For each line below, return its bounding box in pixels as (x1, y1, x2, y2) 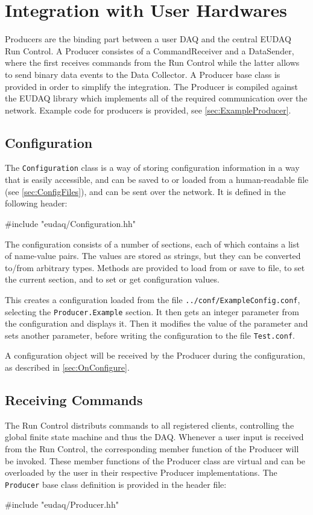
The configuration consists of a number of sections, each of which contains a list (5, 237, 300, 250)
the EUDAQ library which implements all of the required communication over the (5, 92, 308, 104)
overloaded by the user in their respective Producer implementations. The (5, 466, 277, 479)
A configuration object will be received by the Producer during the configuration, (5, 349, 305, 362)
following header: (5, 197, 68, 210)
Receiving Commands (5, 391, 143, 409)
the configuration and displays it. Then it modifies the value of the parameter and (5, 317, 308, 330)
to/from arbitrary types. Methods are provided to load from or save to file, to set (5, 261, 305, 273)
